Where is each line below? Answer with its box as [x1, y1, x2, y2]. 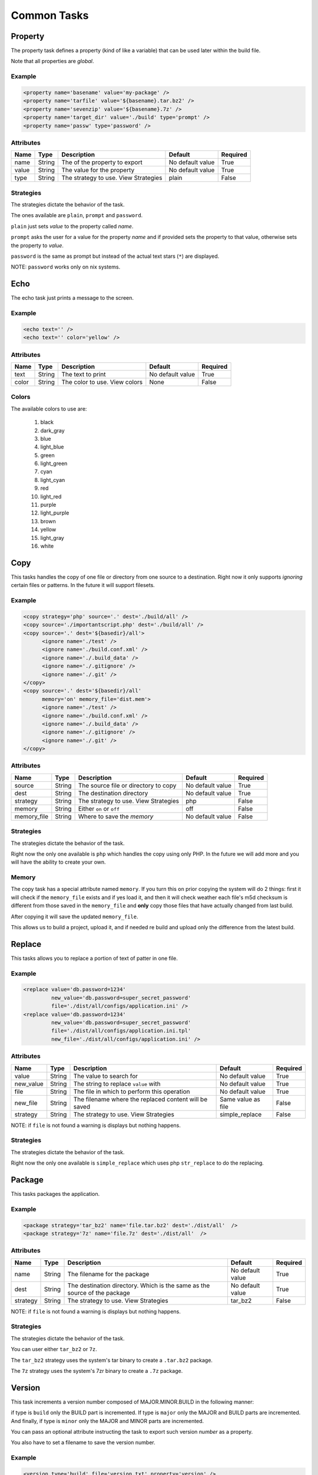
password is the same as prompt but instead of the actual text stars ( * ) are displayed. [11, 253, 220, 260]
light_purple [40, 509, 69, 516]
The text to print [61, 370, 106, 378]
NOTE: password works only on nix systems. [11, 263, 121, 271]
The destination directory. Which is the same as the [67, 1281, 210, 1289]
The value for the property [61, 166, 135, 174]
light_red [40, 493, 62, 500]
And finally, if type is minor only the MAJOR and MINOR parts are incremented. [11, 1417, 204, 1424]
